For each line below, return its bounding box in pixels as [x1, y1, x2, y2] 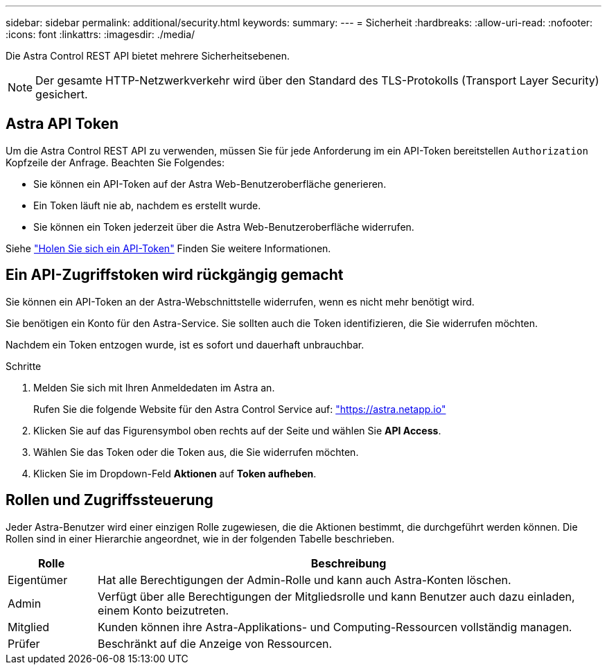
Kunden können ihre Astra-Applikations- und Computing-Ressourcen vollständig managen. [98, 619, 572, 634]
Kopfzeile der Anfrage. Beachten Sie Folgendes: [6, 156, 225, 168]
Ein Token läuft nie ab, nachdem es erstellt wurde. [33, 199, 261, 211]
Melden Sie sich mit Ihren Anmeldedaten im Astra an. [33, 381, 275, 394]
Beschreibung [310, 556, 387, 570]
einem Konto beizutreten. [98, 603, 229, 617]
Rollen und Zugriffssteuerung [6, 491, 213, 509]
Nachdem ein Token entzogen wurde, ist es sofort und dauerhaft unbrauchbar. [6, 338, 364, 351]
